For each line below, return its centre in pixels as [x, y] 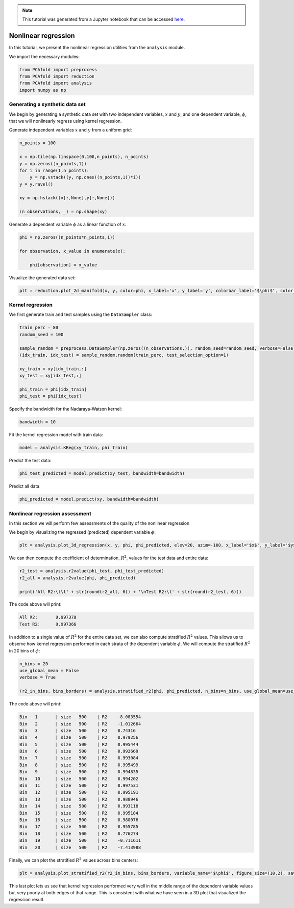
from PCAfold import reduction [57, 77]
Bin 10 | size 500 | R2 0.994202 [79, 778]
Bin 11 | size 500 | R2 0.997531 [79, 786]
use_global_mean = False [49, 670]
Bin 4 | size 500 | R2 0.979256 [79, 738]
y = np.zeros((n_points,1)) [53, 164]
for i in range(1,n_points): [54, 170]
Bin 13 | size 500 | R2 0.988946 [79, 799]
